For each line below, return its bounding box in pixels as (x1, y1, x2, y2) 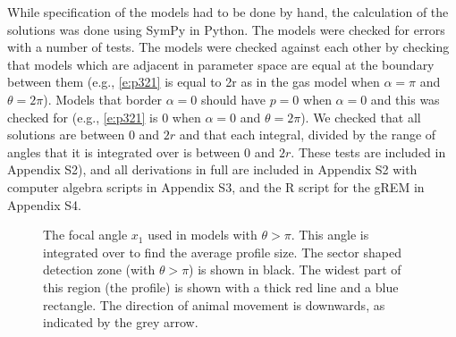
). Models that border (43, 89, 163, 108)
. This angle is (291, 225, 369, 244)
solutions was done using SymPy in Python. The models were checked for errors (7, 20, 445, 38)
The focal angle (43, 225, 128, 244)
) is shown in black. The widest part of (189, 260, 401, 279)
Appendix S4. (7, 195, 81, 214)
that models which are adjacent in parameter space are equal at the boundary (7, 55, 435, 73)
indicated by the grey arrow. (43, 313, 198, 332)
